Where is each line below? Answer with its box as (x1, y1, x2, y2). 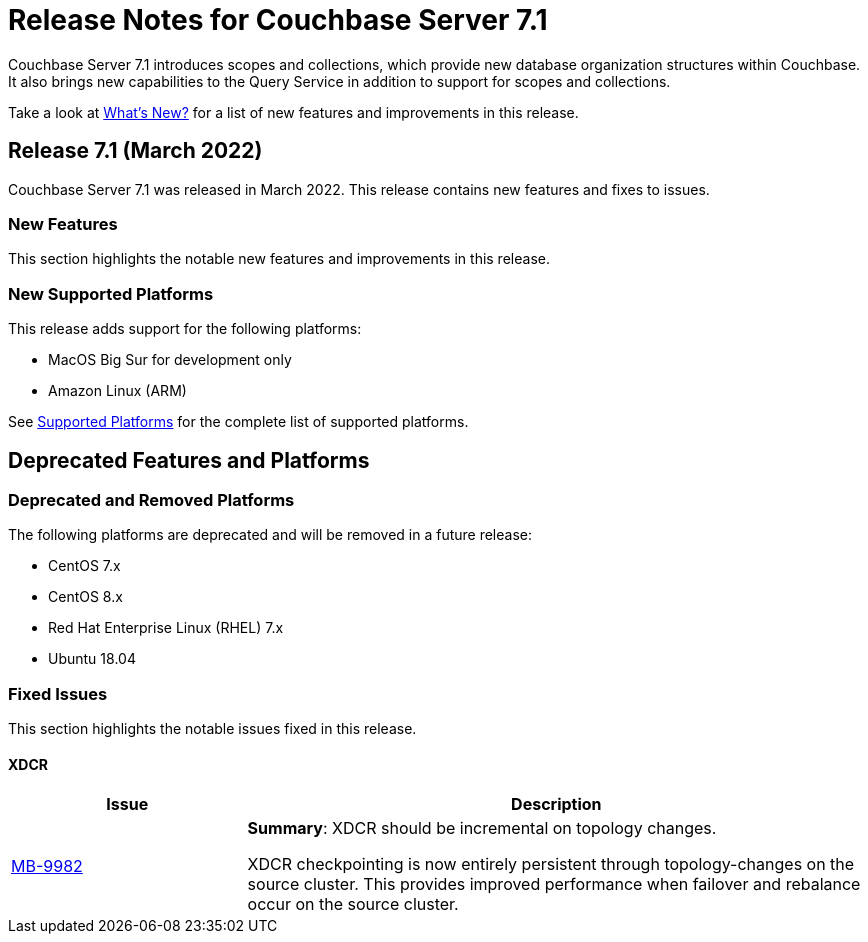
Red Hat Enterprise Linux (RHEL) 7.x (48, 619, 284, 637)
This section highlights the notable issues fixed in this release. (8, 720, 417, 738)
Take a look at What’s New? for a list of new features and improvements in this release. (8, 103, 579, 121)
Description (511, 794, 602, 815)
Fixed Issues (8, 683, 108, 704)
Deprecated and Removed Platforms (8, 489, 295, 510)
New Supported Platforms (8, 283, 214, 304)
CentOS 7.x (48, 557, 121, 575)
